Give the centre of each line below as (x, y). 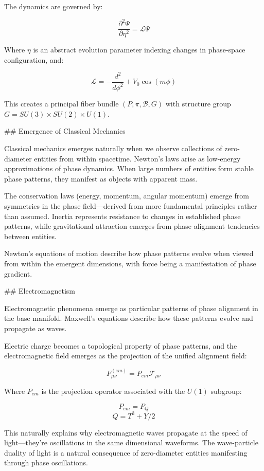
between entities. (30, 236)
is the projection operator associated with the (113, 391)
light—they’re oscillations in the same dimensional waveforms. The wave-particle (131, 442)
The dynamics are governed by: (54, 6)
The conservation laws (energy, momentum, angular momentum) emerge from (127, 196)
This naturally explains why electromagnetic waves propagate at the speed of (126, 432)
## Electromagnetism (40, 291)
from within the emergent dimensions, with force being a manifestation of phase (130, 263)
